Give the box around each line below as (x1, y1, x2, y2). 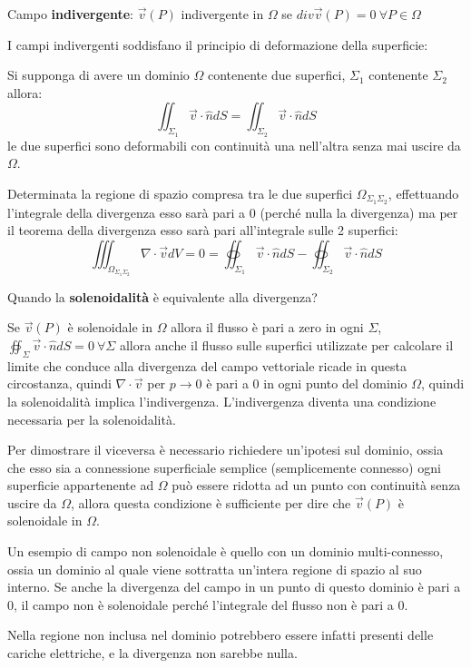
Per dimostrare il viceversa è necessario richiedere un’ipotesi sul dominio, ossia (7, 440, 444, 459)
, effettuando (388, 183, 459, 202)
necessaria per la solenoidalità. (7, 409, 176, 428)
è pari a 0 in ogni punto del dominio (206, 374, 407, 393)
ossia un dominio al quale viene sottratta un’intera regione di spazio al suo (7, 559, 422, 578)
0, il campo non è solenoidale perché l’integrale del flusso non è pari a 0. (7, 594, 408, 614)
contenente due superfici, (207, 65, 346, 84)
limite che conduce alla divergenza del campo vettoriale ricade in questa (7, 356, 407, 375)
